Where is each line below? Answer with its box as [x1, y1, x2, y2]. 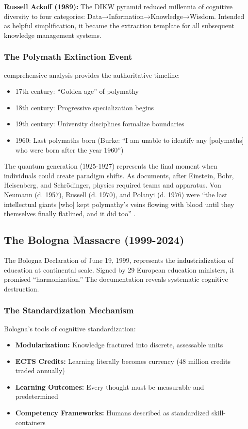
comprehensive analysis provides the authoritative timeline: [4, 69, 180, 80]
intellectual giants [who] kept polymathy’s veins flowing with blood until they [4, 199, 234, 209]
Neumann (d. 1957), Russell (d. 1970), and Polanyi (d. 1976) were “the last [4, 189, 228, 199]
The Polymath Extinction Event [4, 51, 132, 63]
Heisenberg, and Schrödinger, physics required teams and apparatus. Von [4, 180, 221, 190]
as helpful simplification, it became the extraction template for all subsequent [4, 20, 234, 31]
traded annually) [15, 365, 65, 376]
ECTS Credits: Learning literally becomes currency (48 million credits [15, 356, 231, 366]
